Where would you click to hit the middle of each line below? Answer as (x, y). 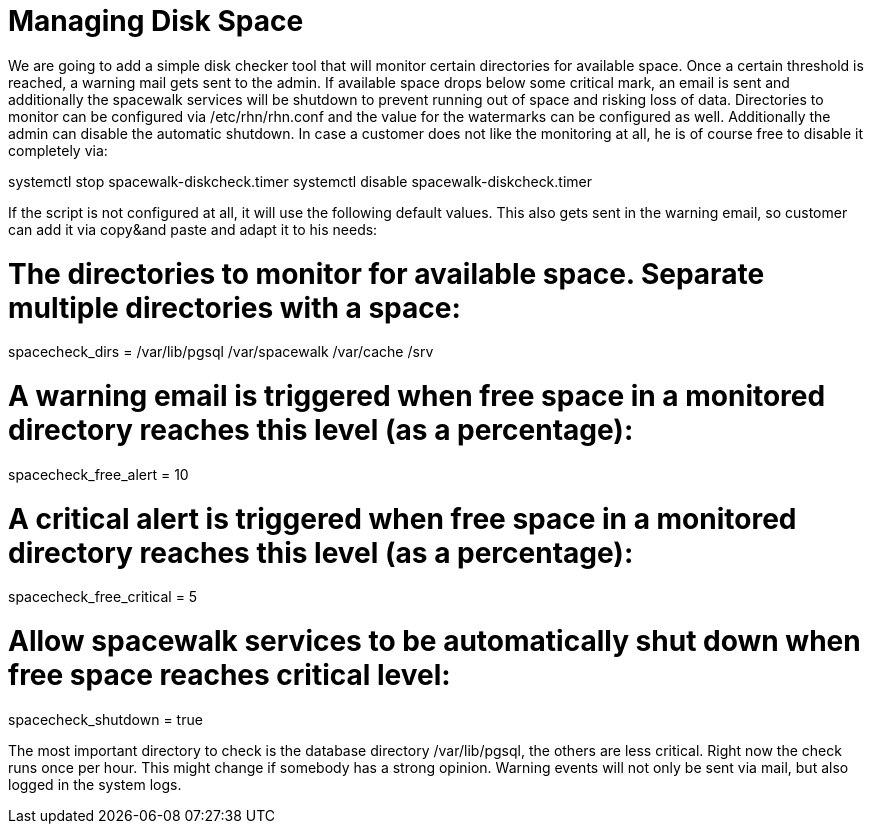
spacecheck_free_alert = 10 (98, 474)
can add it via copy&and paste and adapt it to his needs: (193, 229)
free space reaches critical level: (229, 675)
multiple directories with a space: (234, 307)
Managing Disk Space (156, 21)
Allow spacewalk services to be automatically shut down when (434, 641)
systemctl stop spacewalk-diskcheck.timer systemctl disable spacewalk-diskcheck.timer (300, 181)
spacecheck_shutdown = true (105, 719)
